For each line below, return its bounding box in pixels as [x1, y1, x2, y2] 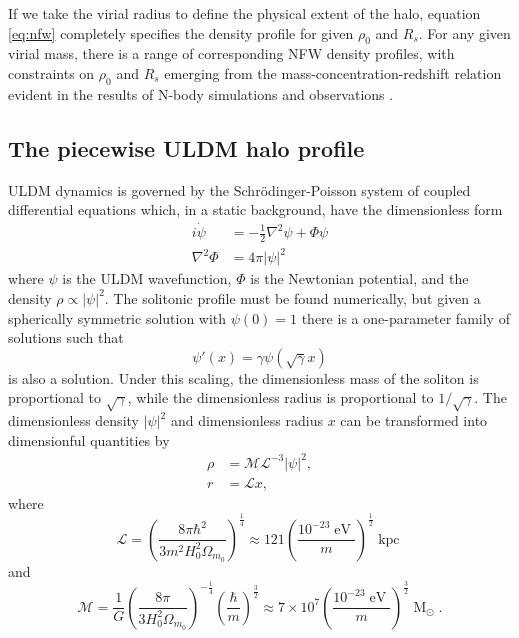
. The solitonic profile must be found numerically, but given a [104, 287, 481, 308]
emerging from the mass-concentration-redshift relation [164, 62, 502, 83]
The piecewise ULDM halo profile [8, 132, 365, 163]
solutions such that [8, 327, 124, 348]
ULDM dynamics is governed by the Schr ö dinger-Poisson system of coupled [8, 179, 471, 200]
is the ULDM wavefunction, [62, 268, 232, 289]
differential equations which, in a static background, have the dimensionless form [8, 199, 503, 220]
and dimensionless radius [170, 410, 323, 431]
